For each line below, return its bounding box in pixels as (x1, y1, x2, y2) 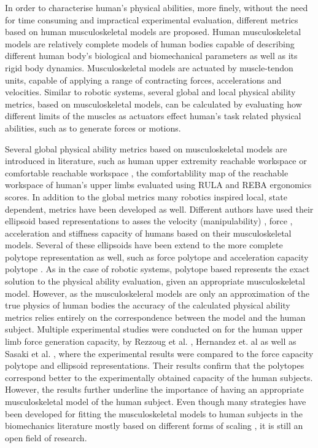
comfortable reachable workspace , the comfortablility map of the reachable (5, 166, 289, 179)
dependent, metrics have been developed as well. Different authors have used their (5, 202, 314, 215)
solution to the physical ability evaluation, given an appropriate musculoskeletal (5, 275, 305, 288)
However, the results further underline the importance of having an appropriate (5, 383, 304, 396)
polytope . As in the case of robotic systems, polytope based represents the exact (5, 262, 310, 275)
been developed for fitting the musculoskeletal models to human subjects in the (5, 407, 303, 420)
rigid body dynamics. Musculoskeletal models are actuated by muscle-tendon (5, 61, 293, 74)
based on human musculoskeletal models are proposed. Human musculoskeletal (5, 25, 301, 38)
